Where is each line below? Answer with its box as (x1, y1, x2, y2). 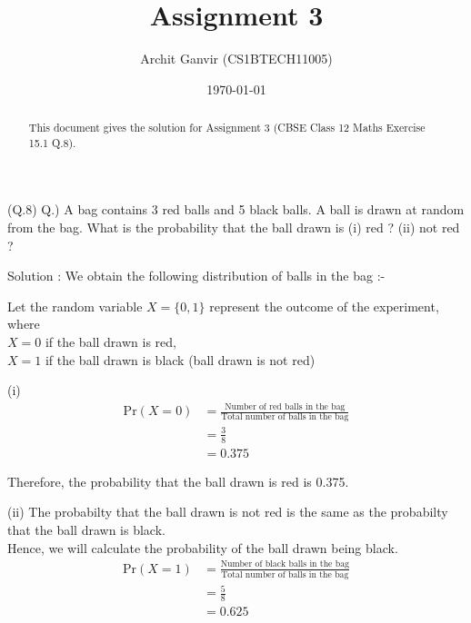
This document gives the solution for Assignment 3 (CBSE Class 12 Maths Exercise (28, 120, 426, 135)
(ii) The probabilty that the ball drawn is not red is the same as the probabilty (7, 502, 448, 521)
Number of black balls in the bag (220, 559, 349, 569)
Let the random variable (7, 296, 143, 315)
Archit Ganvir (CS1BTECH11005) (140, 49, 333, 68)
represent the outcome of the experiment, (209, 296, 439, 315)
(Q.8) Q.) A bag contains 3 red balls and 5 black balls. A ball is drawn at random (7, 200, 465, 219)
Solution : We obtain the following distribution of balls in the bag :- (7, 266, 386, 285)
